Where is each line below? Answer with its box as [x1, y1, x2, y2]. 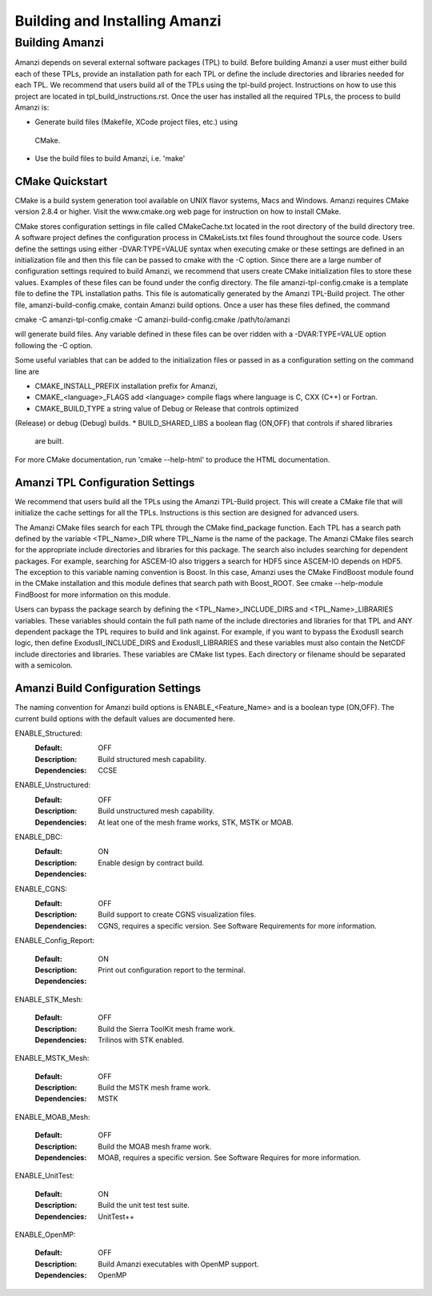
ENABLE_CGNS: [14, 884, 68, 893]
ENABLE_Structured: [14, 728, 83, 738]
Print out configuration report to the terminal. [98, 965, 246, 974]
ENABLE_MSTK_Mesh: [14, 1053, 90, 1063]
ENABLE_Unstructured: [14, 780, 91, 790]
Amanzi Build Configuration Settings [14, 681, 202, 696]
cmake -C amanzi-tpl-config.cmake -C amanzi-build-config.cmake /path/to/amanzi [14, 315, 290, 324]
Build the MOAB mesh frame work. [98, 1142, 212, 1151]
